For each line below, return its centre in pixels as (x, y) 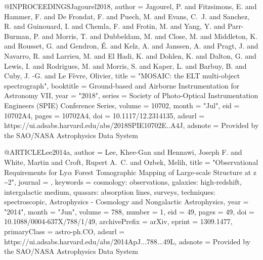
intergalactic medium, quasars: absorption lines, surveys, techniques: (110, 191)
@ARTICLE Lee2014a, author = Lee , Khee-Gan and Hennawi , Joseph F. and (123, 152)
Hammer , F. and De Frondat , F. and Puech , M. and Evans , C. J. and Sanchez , (127, 16)
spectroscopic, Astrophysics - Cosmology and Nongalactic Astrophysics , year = (126, 202)
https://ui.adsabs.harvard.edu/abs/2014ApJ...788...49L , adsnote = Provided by (127, 241)
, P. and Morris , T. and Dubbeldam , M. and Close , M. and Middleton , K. (143, 36)
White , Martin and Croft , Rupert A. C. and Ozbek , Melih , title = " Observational (131, 162)
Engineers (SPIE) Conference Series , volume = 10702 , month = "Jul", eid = (122, 105)
